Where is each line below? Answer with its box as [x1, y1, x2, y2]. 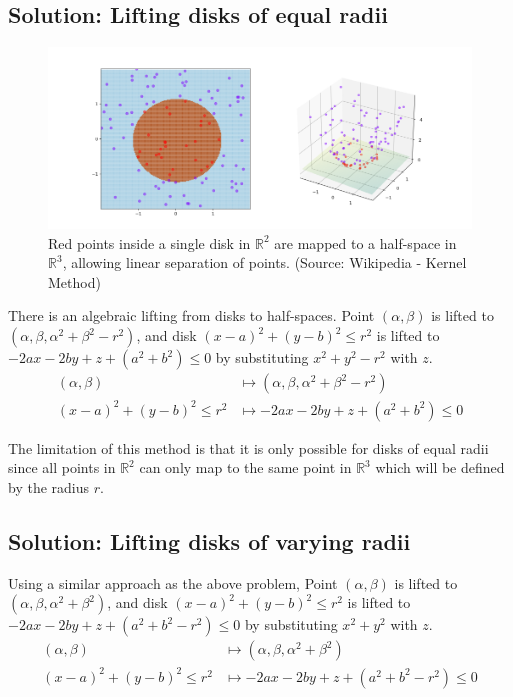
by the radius [8, 476, 90, 497]
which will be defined [375, 457, 505, 478]
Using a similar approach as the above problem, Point [8, 572, 338, 593]
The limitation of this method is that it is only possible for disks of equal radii [8, 437, 489, 458]
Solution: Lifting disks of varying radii [8, 525, 411, 556]
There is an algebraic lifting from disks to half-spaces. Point [8, 305, 375, 326]
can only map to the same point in [139, 457, 352, 478]
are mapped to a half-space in [274, 232, 457, 253]
